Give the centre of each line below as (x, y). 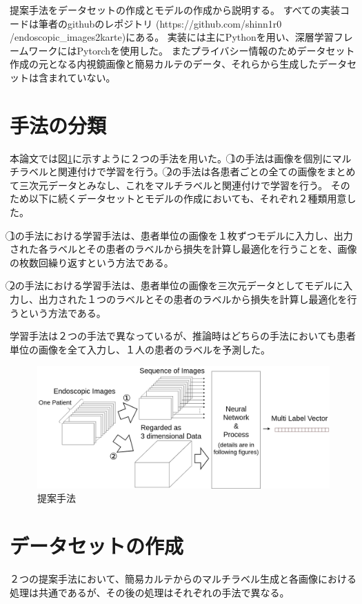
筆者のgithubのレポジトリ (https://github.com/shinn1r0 (160, 23)
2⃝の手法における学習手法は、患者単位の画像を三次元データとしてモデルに (177, 285)
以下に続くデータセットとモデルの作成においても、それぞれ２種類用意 (188, 198)
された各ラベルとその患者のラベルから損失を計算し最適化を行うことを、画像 (183, 249)
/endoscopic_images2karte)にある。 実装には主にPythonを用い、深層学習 (172, 37)
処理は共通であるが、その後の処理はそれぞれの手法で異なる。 (150, 592)
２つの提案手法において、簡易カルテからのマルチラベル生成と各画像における (183, 578)
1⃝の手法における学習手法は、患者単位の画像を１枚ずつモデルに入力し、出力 (181, 235)
